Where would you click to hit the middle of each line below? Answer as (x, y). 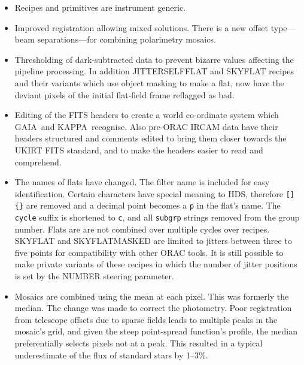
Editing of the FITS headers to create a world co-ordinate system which (147, 115)
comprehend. (38, 162)
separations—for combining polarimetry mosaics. (127, 39)
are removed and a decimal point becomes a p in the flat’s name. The (153, 205)
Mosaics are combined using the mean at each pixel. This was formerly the (152, 296)
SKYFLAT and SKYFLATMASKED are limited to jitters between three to (153, 241)
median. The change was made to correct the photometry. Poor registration (153, 308)
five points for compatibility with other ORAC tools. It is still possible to (149, 252)
